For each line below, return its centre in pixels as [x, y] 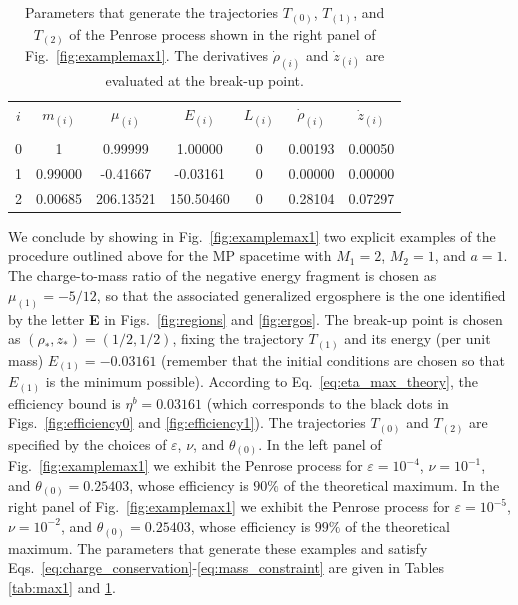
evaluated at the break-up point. [204, 79]
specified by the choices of [87, 443]
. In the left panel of [320, 443]
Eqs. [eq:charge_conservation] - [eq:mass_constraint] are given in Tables [226, 567]
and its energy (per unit [417, 338]
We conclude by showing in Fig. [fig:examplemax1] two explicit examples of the [252, 235]
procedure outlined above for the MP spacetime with [170, 255]
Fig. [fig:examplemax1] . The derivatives [147, 55]
